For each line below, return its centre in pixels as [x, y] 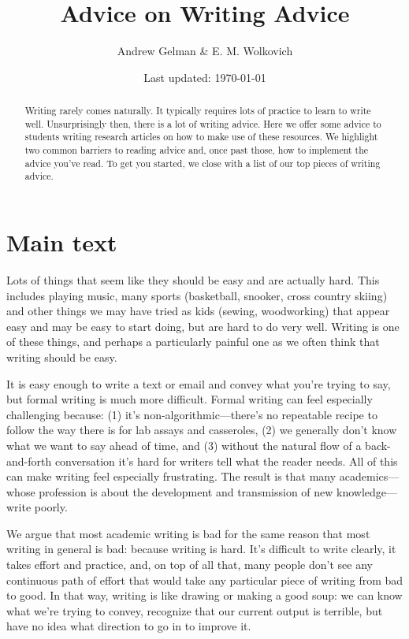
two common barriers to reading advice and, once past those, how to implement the [197, 150]
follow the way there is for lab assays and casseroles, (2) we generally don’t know [202, 430]
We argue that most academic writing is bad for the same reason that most [188, 533]
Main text [62, 242]
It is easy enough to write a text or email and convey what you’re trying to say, [199, 383]
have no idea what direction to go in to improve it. [129, 626]
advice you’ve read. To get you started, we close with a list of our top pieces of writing [203, 163]
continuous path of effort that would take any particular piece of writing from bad [205, 580]
